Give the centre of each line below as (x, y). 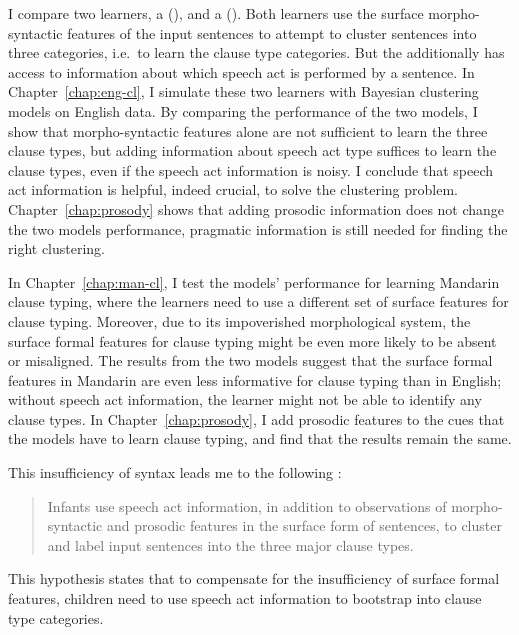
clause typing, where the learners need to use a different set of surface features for (258, 301)
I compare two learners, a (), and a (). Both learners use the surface (216, 13)
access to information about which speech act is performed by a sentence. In (241, 71)
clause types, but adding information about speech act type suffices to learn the (252, 150)
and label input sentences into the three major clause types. (230, 544)
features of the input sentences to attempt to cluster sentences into (272, 32)
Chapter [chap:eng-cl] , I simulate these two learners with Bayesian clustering (243, 91)
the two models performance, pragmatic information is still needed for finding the (258, 228)
